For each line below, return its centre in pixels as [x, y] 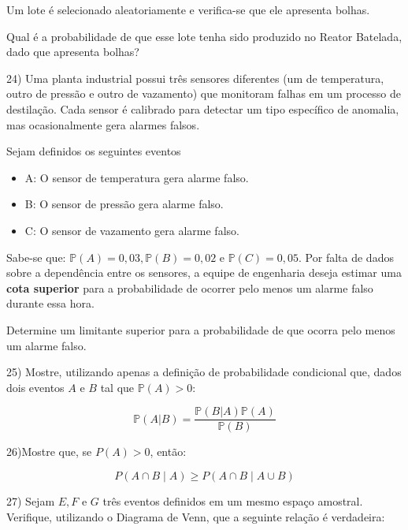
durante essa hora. [50, 303]
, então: [168, 452]
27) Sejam [31, 500]
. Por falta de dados [346, 257]
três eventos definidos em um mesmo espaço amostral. [233, 500]
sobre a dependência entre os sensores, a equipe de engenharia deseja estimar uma [204, 272]
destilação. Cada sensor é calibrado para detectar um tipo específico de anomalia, [203, 108]
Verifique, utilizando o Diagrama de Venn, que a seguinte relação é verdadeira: [196, 516]
